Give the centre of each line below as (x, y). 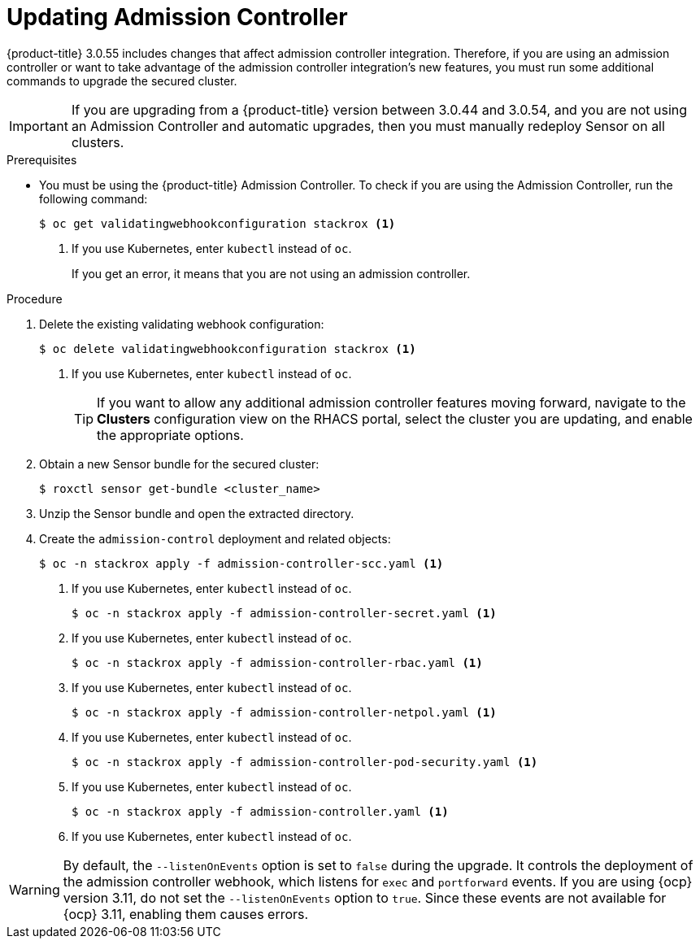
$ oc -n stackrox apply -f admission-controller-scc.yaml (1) (241, 563)
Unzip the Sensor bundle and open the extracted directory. (197, 513)
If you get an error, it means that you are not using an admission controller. (271, 273)
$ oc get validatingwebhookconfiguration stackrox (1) (217, 223)
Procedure (35, 298)
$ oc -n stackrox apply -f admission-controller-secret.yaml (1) (284, 613)
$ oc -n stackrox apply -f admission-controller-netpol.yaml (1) (284, 712)
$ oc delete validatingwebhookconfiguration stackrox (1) (228, 348)
